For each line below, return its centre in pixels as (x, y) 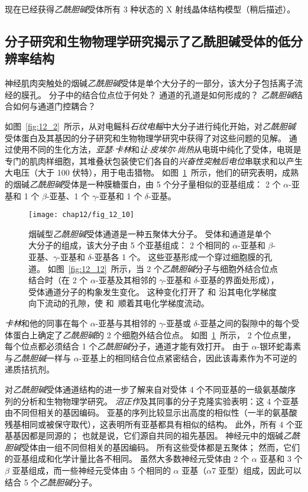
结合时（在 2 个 (58, 280)
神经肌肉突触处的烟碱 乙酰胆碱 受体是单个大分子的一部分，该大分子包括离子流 (154, 83)
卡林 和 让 (131, 149)
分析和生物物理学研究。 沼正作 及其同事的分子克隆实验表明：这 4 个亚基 (160, 401)
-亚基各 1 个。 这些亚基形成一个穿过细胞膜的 (178, 256)
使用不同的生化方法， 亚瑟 (62, 149)
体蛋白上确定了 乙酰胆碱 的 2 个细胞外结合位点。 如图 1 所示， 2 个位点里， (150, 334)
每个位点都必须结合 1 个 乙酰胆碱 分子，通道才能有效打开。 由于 (127, 346)
